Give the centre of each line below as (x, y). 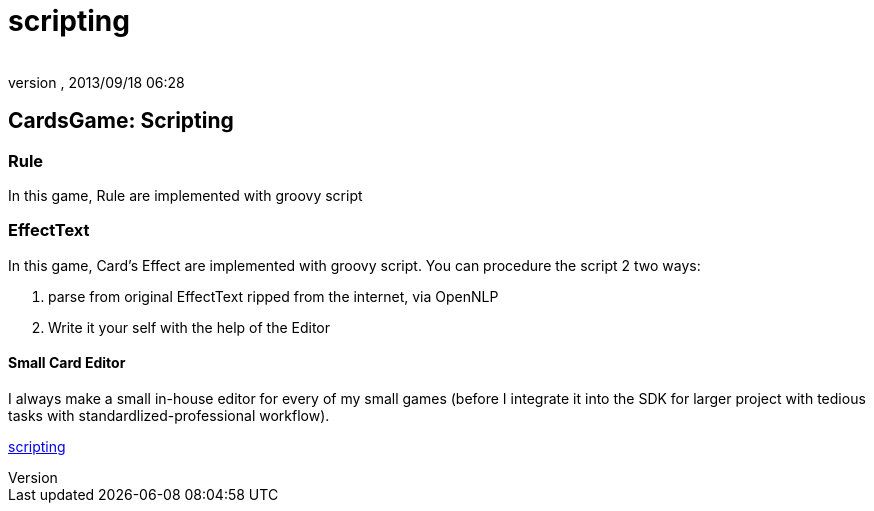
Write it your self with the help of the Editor (189, 327)
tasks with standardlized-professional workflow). (169, 415)
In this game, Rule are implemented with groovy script (185, 195)
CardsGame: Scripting (121, 121)
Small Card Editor (67, 363)
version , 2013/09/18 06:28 (96, 82)
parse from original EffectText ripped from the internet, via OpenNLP (273, 296)
